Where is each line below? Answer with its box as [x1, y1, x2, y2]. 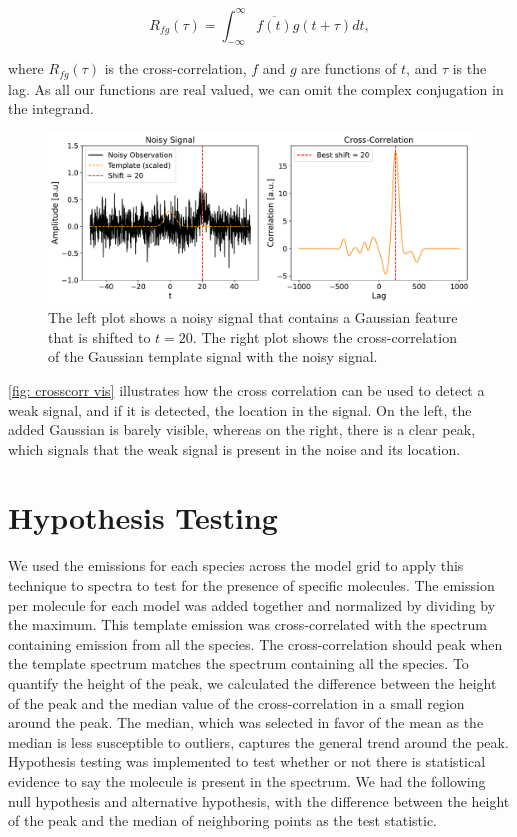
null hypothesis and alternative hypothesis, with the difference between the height [8, 790, 510, 811]
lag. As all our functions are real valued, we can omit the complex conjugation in [8, 78, 504, 99]
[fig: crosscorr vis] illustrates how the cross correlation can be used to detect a [8, 379, 485, 400]
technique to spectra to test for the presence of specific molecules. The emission [8, 575, 495, 595]
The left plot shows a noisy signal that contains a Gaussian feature [48, 307, 458, 328]
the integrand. [8, 98, 95, 119]
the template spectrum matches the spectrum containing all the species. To [8, 653, 469, 674]
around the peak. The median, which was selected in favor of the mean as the [8, 712, 484, 733]
